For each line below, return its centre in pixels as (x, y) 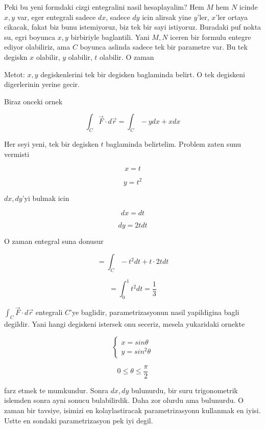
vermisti (17, 154)
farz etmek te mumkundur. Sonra (56, 390)
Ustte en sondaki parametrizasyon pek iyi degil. (79, 420)
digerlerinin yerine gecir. (42, 84)
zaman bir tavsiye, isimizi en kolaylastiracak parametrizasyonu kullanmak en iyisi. (132, 410)
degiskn (16, 57)
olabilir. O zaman (127, 57)
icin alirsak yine (167, 17)
